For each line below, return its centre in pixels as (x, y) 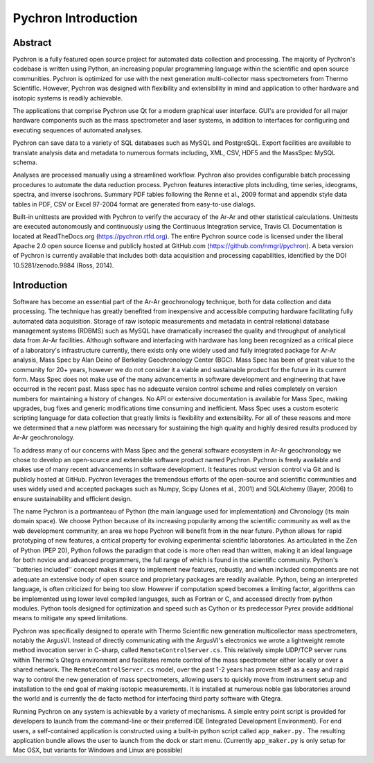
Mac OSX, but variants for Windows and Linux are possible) (98, 750)
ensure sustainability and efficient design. (72, 498)
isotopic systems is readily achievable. (68, 98)
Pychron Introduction (75, 18)
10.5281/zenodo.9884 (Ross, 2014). (63, 265)
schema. (25, 162)
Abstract (32, 43)
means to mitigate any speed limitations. (70, 618)
